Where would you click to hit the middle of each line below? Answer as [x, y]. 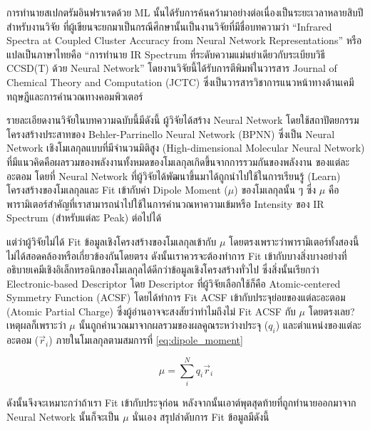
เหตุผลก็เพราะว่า [36, 325]
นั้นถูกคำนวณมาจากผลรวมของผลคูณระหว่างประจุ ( [174, 325]
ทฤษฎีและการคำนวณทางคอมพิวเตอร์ [75, 96]
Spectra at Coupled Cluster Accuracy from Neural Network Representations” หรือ [184, 40]
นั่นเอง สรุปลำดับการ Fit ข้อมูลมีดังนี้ [201, 416]
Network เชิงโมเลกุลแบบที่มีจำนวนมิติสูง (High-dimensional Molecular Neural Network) [186, 148]
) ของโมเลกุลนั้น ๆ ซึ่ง [275, 190]
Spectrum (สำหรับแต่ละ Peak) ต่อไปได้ [84, 217]
